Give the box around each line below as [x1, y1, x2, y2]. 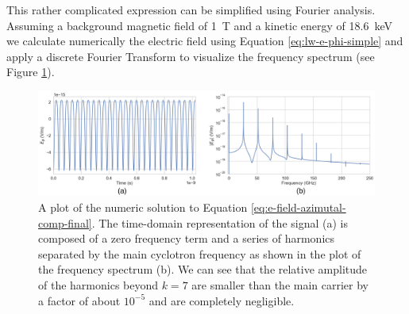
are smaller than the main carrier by [191, 277, 369, 293]
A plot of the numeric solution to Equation [38, 199, 248, 216]
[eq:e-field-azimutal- [250, 199, 346, 216]
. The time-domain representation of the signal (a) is [91, 214, 348, 231]
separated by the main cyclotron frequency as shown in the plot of [38, 245, 361, 262]
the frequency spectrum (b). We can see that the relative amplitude [38, 261, 368, 278]
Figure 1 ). [6, 63, 55, 80]
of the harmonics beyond [38, 277, 159, 293]
